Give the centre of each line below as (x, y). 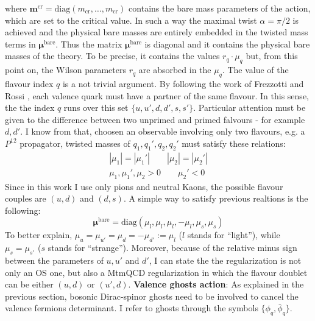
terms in (20, 44)
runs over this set (96, 108)
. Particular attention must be (250, 108)
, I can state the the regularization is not (225, 260)
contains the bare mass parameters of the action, (220, 8)
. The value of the (255, 70)
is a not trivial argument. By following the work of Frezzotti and (183, 83)
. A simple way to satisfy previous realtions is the (216, 198)
